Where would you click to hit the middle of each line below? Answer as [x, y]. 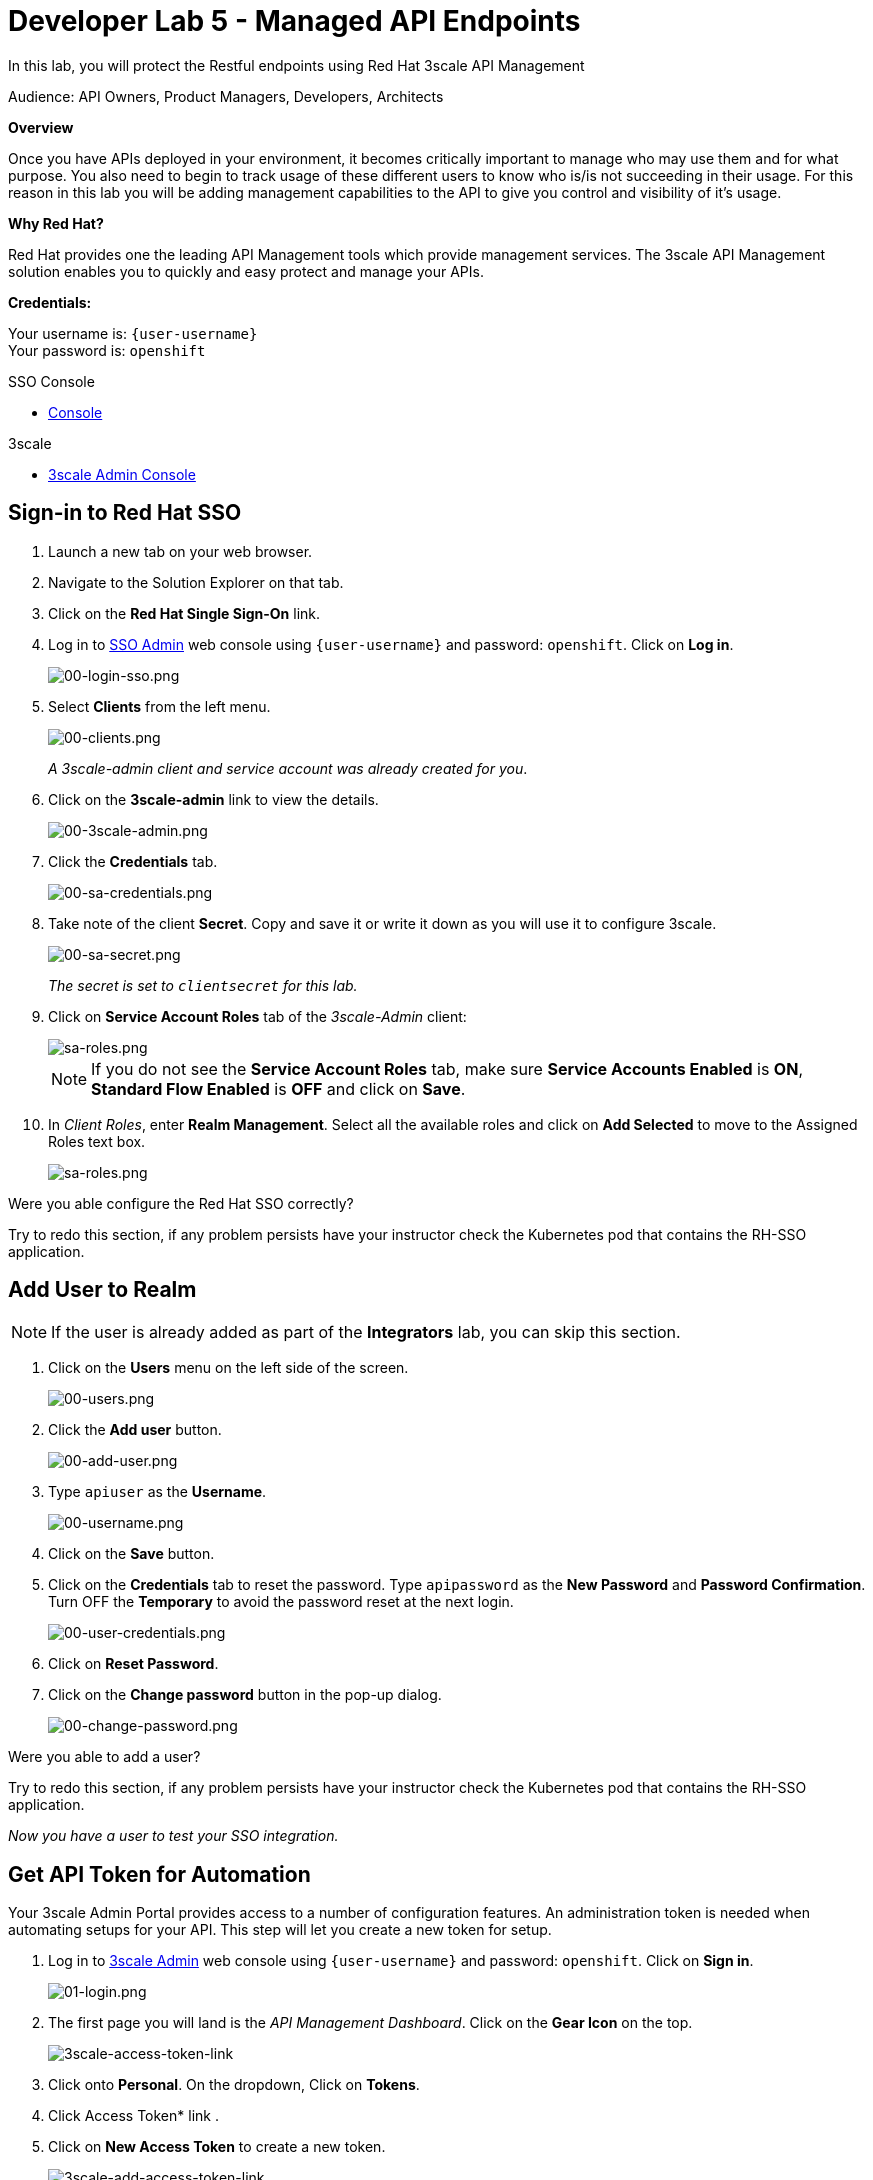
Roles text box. [97, 1141]
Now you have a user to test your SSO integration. [173, 1836]
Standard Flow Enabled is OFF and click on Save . [278, 1088]
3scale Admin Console [122, 474]
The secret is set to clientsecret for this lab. [203, 985]
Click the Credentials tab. [133, 861]
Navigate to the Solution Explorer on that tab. [196, 582]
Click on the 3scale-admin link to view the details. [213, 799]
